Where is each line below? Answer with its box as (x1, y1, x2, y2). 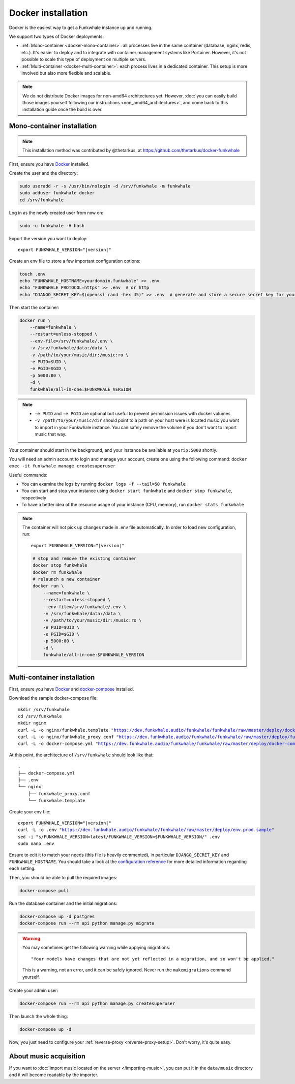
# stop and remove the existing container (32, 556, 137, 561)
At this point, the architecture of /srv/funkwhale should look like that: (9, 752, 154, 758)
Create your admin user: (9, 988, 59, 993)
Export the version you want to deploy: (9, 235, 88, 241)
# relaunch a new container (32, 576, 100, 582)
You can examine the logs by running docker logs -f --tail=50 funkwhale (21, 481, 186, 487)
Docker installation (9, 7, 88, 18)
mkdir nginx (18, 720, 47, 726)
